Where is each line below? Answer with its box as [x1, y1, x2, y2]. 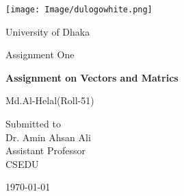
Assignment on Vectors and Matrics [5, 70, 179, 84]
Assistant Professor [5, 143, 86, 158]
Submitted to [5, 117, 61, 131]
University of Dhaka [5, 24, 90, 38]
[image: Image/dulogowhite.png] [5, 5, 153, 14]
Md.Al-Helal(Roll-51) [5, 93, 94, 108]
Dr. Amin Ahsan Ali [5, 130, 91, 144]
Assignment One [5, 47, 75, 62]
